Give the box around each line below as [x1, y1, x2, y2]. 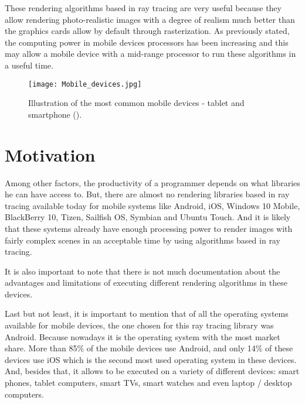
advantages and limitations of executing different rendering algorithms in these [5, 276, 287, 289]
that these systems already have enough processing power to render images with [5, 222, 293, 234]
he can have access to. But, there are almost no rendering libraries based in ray [5, 188, 290, 200]
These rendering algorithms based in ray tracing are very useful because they [5, 2, 282, 13]
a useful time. [5, 59, 53, 71]
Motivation [5, 142, 96, 166]
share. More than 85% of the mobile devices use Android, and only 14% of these [5, 342, 293, 354]
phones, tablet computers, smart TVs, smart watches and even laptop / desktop [5, 376, 292, 389]
